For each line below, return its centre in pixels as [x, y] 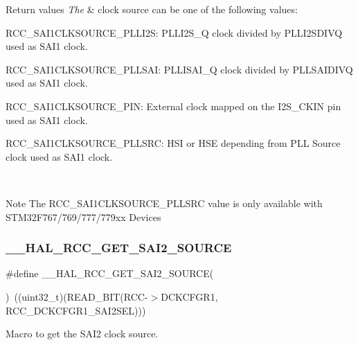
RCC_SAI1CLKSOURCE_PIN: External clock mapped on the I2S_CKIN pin [173, 106]
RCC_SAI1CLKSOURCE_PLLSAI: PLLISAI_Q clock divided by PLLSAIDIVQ [179, 69]
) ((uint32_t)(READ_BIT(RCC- [77, 296]
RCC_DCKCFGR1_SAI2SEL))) [76, 310]
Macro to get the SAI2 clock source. [82, 334]
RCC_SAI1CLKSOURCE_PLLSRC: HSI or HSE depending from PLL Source [173, 143]
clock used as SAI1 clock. [59, 156]
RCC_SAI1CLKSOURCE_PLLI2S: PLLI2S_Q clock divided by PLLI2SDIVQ [174, 32]
